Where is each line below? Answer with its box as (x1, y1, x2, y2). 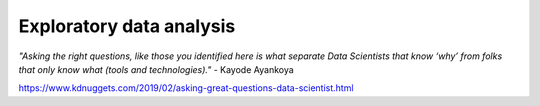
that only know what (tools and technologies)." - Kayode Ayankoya (18, 63, 294, 75)
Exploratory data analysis (18, 15, 236, 37)
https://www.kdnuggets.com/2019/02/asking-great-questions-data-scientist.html (18, 82, 354, 94)
